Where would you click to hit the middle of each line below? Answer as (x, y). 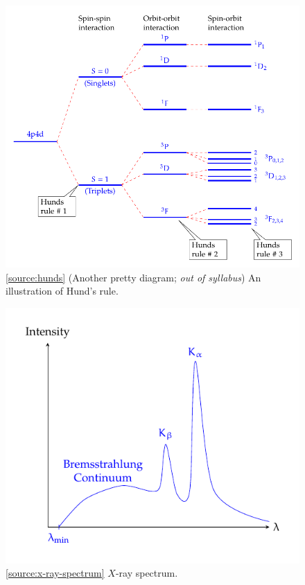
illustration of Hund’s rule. (62, 291)
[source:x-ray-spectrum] (55, 573)
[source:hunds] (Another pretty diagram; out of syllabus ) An (133, 277)
